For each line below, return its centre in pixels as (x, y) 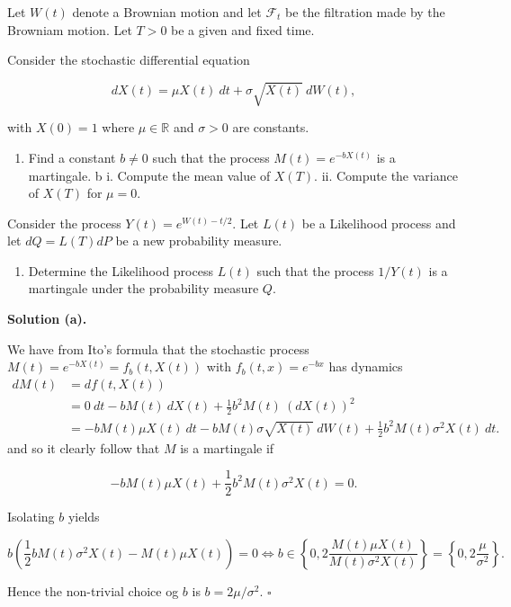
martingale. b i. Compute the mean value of (149, 175)
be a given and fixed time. (243, 29)
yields (84, 517)
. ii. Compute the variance (386, 175)
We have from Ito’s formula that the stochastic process (158, 348)
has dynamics (366, 366)
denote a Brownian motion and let (167, 12)
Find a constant (72, 157)
